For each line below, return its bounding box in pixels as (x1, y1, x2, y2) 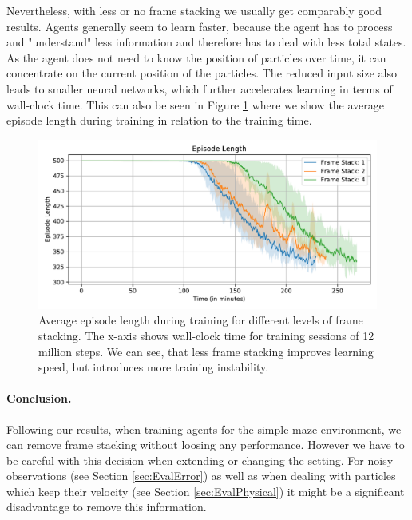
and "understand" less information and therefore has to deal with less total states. (6, 34, 406, 50)
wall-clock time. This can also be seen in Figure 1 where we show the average (6, 96, 385, 113)
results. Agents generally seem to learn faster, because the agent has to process (6, 18, 393, 34)
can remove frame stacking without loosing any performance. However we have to (6, 436, 405, 453)
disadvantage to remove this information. (6, 498, 207, 515)
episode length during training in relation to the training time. (6, 112, 312, 129)
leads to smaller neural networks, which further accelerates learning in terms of (6, 80, 393, 97)
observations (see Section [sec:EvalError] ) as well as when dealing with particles (6, 467, 396, 484)
